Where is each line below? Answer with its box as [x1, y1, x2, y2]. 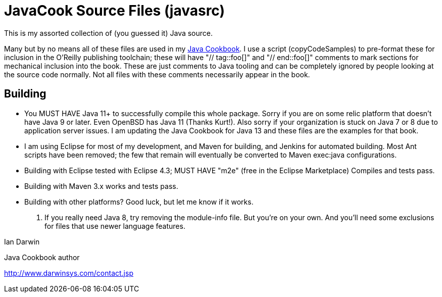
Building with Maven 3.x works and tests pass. [24, 181, 178, 190]
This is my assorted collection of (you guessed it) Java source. [4, 28, 213, 37]
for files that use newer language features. [44, 221, 185, 230]
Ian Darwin [4, 237, 40, 246]
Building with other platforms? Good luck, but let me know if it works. [24, 197, 254, 206]
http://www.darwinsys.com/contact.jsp [4, 268, 133, 277]
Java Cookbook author [4, 253, 80, 262]
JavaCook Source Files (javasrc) [4, 2, 225, 19]
